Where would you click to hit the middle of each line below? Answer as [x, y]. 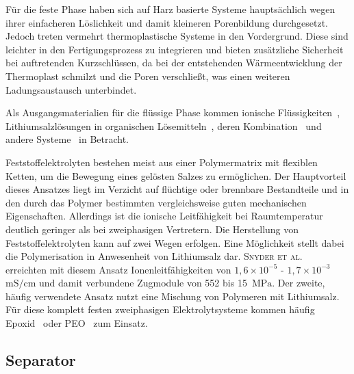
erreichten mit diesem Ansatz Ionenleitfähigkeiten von [118, 269]
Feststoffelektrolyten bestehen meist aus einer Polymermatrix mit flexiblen [162, 162]
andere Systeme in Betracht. [67, 139]
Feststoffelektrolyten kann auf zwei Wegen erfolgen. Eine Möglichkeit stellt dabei [175, 242]
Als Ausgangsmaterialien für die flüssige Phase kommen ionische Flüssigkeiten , [173, 112]
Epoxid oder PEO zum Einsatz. [77, 323]
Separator [41, 360]
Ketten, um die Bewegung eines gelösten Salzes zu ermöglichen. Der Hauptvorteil [176, 175]
